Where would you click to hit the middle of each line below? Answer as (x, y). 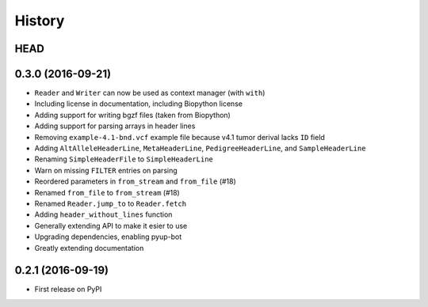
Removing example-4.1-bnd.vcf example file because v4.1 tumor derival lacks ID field (180, 137)
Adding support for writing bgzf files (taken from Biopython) (133, 115)
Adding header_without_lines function (103, 214)
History (40, 21)
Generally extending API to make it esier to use (111, 226)
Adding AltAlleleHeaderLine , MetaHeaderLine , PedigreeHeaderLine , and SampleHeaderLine (200, 148)
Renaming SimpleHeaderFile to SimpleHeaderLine (124, 159)
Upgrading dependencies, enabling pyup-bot (108, 237)
